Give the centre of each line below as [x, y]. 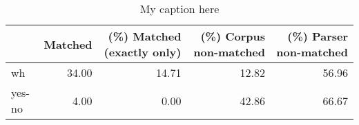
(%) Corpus [233, 36]
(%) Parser [318, 36]
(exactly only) [143, 52]
